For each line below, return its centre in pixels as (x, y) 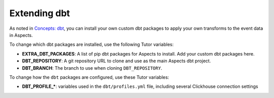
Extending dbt (40, 13)
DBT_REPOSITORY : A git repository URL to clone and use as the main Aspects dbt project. (116, 61)
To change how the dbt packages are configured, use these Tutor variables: (89, 77)
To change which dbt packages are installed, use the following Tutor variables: (92, 44)
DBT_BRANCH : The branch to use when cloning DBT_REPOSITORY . (92, 68)
